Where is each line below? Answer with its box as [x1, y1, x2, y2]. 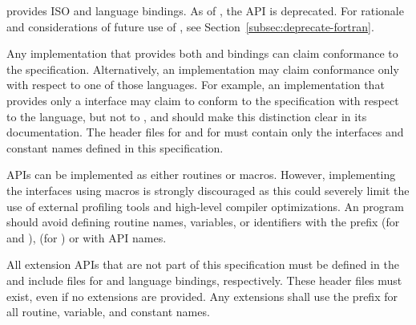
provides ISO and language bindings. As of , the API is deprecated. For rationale [6, 2, 404, 18]
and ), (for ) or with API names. [6, 229, 167, 246]
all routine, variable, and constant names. [6, 303, 210, 320]
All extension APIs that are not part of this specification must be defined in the [6, 256, 399, 273]
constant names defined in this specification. [6, 139, 224, 156]
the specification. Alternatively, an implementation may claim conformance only [6, 60, 399, 77]
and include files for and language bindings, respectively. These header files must [6, 271, 402, 288]
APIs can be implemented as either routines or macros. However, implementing [6, 166, 396, 183]
